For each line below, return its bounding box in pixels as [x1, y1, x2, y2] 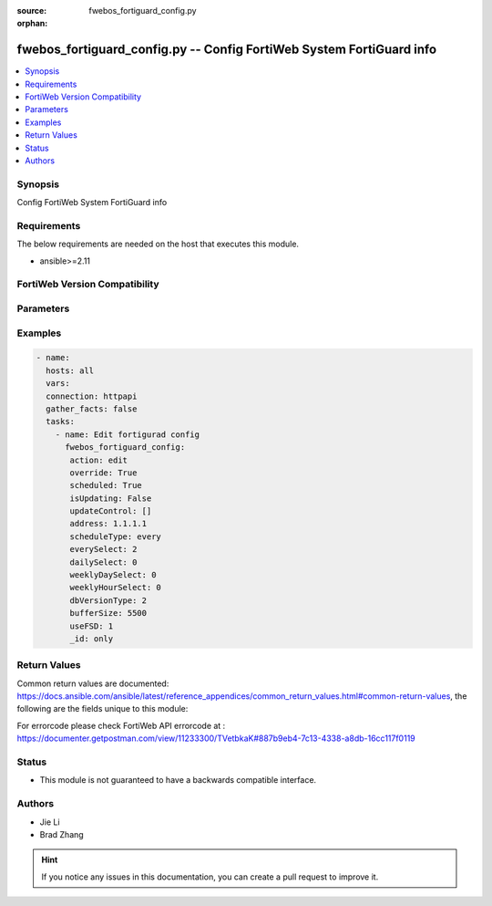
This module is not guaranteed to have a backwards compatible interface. [39, 775, 317, 786]
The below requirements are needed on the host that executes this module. [16, 238, 300, 250]
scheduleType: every [69, 531, 161, 542]
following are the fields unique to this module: [16, 703, 189, 714]
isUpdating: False [69, 493, 152, 504]
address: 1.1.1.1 [69, 518, 148, 529]
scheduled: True [69, 480, 143, 491]
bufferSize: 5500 [69, 608, 148, 619]
